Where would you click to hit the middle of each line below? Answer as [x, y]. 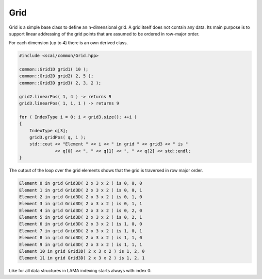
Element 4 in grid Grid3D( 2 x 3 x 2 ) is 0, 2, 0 [81, 210]
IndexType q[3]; [49, 131]
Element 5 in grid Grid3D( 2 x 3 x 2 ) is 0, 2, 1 [81, 217]
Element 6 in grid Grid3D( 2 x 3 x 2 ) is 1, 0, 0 [81, 224]
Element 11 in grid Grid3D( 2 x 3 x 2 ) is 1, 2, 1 [82, 258]
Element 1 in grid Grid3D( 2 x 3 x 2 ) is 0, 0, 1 [81, 190]
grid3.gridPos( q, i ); [57, 137]
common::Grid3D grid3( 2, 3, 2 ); [60, 83]
